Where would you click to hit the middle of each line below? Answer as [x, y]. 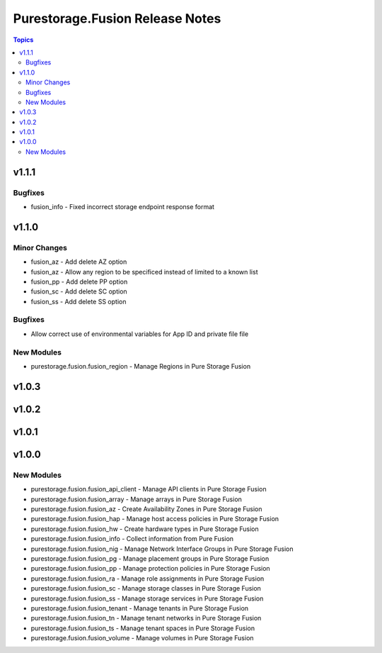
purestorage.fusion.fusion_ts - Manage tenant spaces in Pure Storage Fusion [143, 628]
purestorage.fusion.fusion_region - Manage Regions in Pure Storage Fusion [141, 366]
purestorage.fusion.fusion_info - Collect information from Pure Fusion [132, 539]
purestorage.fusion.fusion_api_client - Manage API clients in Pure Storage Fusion [149, 489]
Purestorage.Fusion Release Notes [117, 18]
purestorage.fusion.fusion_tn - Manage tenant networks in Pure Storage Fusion [146, 618]
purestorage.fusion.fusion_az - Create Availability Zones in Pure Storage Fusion [146, 509]
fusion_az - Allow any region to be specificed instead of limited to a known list [144, 272]
